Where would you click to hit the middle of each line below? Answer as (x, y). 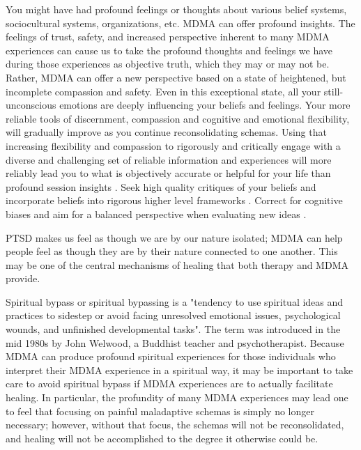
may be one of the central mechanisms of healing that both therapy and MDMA (177, 264)
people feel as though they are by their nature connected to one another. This (172, 251)
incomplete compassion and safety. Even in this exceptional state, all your (163, 91)
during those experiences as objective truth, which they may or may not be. (168, 64)
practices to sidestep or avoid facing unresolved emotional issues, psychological (173, 315)
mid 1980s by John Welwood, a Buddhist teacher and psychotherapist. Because (175, 342)
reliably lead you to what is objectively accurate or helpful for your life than (168, 173)
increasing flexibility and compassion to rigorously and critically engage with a (173, 145)
